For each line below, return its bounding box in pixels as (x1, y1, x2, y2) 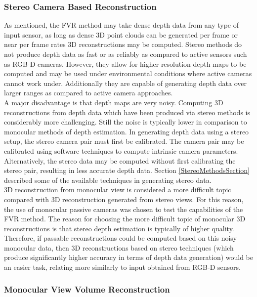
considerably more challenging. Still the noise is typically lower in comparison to (4, 117, 247, 127)
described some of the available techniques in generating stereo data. (4, 174, 212, 185)
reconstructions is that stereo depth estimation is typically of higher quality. (4, 223, 234, 233)
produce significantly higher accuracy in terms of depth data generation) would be (4, 252, 253, 262)
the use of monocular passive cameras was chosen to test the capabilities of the (4, 204, 243, 214)
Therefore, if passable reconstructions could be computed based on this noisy (4, 233, 237, 243)
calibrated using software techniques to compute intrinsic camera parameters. (4, 145, 238, 156)
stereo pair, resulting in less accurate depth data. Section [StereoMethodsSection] (4, 165, 250, 175)
